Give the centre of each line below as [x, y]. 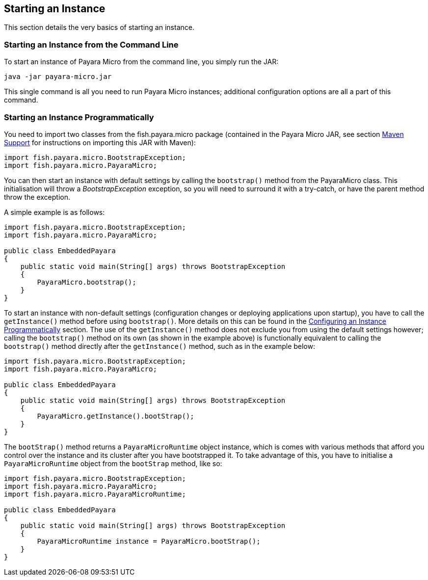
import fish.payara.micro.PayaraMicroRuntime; [95, 494]
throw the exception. [37, 197]
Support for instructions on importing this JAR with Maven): [100, 142]
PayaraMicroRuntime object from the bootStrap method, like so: [113, 463]
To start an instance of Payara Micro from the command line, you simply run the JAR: [141, 62]
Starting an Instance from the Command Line [91, 44]
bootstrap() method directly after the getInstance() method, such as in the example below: [160, 346]
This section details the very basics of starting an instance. [99, 27]
